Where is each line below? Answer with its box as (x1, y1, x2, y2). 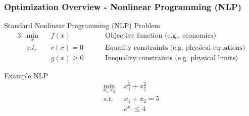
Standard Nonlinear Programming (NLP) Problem (4, 20, 161, 31)
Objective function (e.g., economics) (105, 32, 216, 39)
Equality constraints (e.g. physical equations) (105, 44, 245, 52)
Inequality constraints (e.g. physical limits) (105, 55, 238, 62)
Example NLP (4, 70, 48, 81)
